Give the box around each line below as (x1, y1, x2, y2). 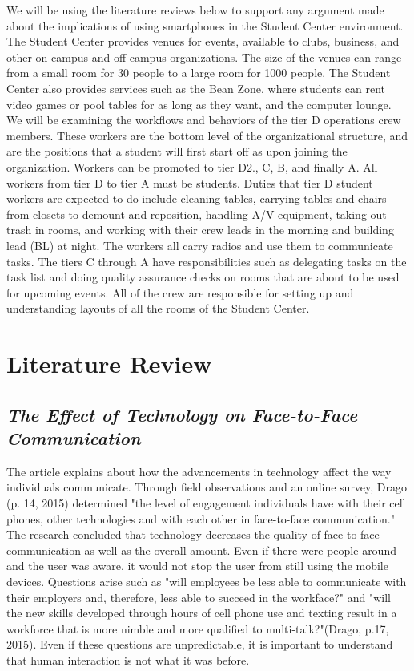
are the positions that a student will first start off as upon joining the (6, 143, 348, 160)
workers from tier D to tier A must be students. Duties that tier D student (6, 174, 373, 191)
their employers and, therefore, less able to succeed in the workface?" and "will (6, 588, 391, 605)
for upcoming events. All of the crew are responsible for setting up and (6, 284, 354, 301)
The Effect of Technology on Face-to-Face (6, 402, 358, 426)
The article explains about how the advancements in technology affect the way (6, 463, 392, 479)
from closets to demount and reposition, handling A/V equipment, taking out (6, 205, 387, 222)
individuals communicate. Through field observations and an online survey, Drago (6, 479, 408, 495)
